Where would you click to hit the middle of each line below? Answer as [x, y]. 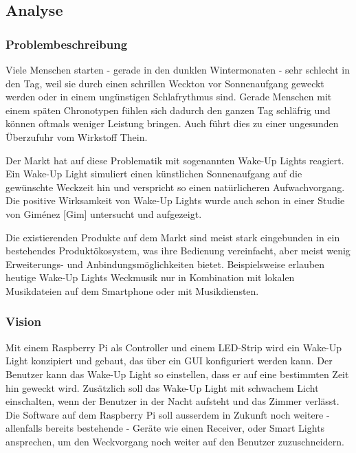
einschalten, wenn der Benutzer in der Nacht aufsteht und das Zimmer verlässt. [173, 401]
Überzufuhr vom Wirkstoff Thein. [77, 136]
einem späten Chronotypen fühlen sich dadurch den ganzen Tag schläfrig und [168, 110]
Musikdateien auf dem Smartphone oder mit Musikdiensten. [132, 290]
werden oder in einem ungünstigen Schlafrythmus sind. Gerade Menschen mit [169, 97]
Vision [23, 321]
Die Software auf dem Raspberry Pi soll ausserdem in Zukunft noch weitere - [168, 414]
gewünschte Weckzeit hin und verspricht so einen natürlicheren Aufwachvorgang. [175, 187]
